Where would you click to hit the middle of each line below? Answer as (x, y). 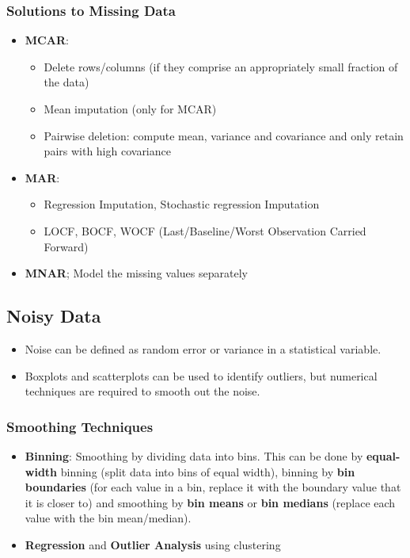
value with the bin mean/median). (108, 518)
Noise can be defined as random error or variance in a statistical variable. (203, 348)
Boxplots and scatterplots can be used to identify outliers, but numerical (201, 375)
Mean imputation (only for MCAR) (130, 109)
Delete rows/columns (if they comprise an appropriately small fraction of (221, 66)
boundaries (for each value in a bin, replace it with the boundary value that (213, 487)
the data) (66, 82)
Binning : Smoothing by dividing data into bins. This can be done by (194, 455)
